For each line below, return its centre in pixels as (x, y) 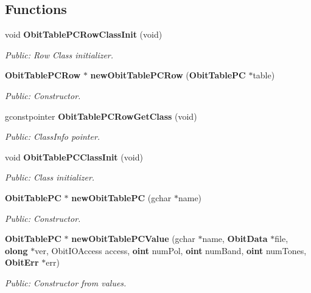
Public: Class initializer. (50, 177)
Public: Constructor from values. (66, 282)
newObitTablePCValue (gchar (133, 239)
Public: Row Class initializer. (59, 54)
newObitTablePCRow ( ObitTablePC (168, 75)
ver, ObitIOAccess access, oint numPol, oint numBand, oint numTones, (171, 250)
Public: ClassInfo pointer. (53, 136)
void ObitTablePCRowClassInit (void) (84, 34)
